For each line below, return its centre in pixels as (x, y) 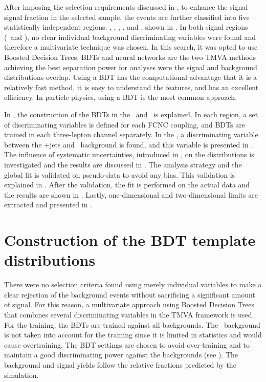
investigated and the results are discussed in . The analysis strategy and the (123, 164)
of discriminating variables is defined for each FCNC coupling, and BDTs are (125, 124)
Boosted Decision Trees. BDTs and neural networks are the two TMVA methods (130, 57)
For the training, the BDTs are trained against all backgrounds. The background (132, 324)
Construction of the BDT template (130, 240)
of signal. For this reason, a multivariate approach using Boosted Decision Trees (129, 304)
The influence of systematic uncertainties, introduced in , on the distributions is (129, 154)
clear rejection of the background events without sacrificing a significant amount (130, 294)
